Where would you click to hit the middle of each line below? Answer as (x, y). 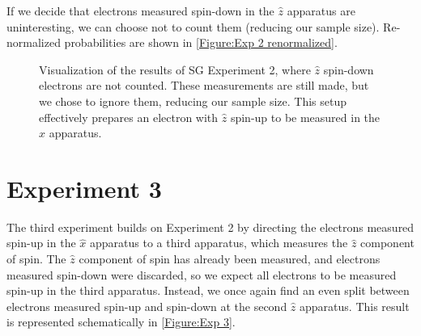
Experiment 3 (84, 188)
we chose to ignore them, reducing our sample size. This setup (193, 101)
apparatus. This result (355, 306)
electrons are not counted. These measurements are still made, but (204, 85)
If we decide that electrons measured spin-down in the (140, 10)
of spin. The (36, 259)
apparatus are (321, 10)
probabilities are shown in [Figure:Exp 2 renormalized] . (201, 42)
